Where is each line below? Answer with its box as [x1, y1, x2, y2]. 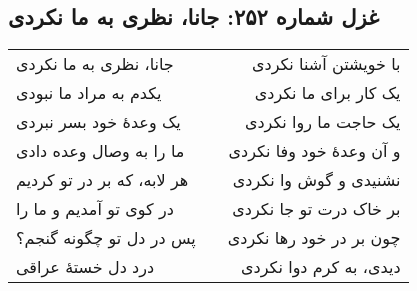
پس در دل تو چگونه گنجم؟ [16, 226, 196, 250]
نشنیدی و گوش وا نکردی [232, 168, 401, 192]
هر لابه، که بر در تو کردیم [16, 168, 189, 192]
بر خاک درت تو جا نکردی [232, 197, 401, 221]
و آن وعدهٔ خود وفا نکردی [228, 139, 401, 163]
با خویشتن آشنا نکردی [251, 52, 401, 76]
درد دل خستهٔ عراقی [16, 255, 155, 279]
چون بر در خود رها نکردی [227, 226, 401, 250]
